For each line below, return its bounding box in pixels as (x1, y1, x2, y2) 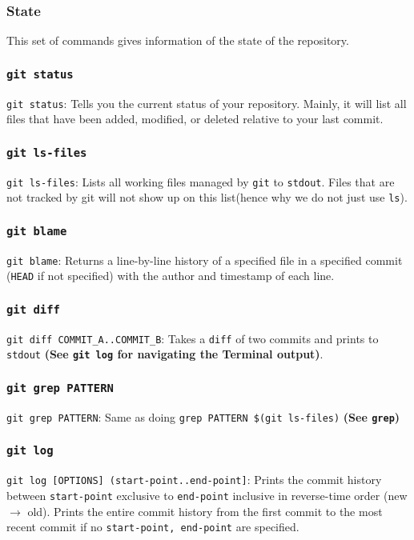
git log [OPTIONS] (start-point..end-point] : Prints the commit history (6, 471, 382, 488)
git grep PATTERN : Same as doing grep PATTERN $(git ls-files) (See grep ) (6, 408, 400, 425)
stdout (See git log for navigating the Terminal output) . (6, 346, 324, 362)
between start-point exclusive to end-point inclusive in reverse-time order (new (6, 487, 408, 503)
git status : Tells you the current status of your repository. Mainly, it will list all (6, 94, 407, 111)
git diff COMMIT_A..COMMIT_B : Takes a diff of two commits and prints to (6, 330, 379, 346)
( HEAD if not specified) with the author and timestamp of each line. (6, 267, 335, 284)
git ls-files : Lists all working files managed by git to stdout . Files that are (6, 173, 395, 190)
